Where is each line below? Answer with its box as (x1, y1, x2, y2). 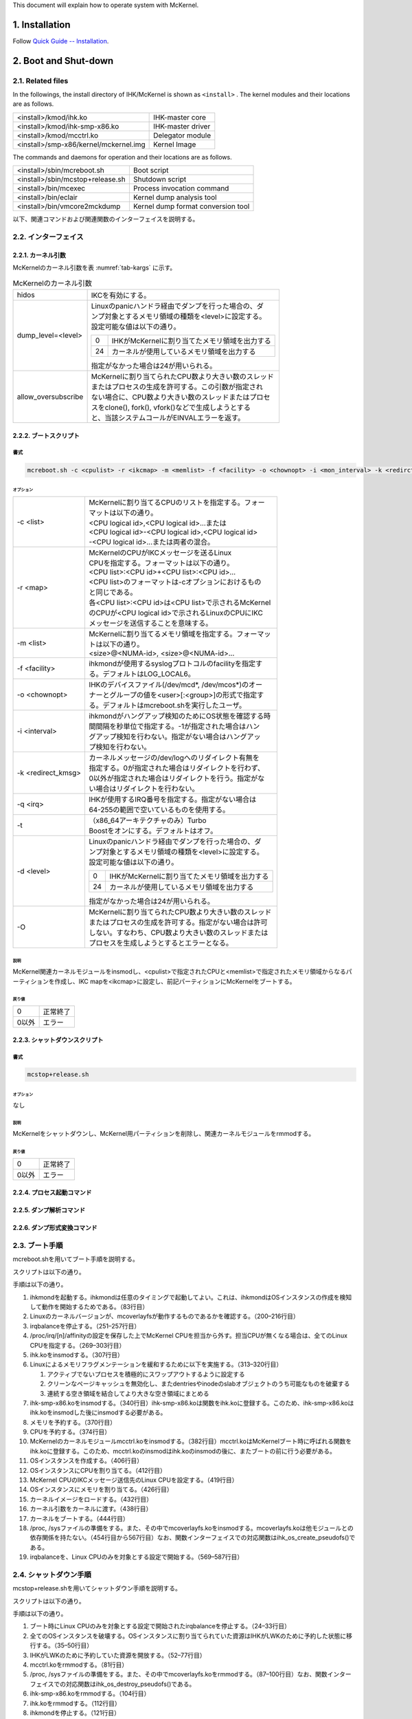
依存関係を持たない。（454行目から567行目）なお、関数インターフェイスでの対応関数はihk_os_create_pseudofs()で (30, 1533, 356, 1542)
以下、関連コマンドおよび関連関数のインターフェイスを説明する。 (12, 215, 199, 223)
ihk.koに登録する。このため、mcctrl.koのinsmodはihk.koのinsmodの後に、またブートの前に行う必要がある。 (30, 1447, 336, 1455)
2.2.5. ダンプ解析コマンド (12, 1206, 86, 1214)
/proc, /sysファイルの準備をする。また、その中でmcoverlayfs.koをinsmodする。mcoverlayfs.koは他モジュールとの (30, 1524, 354, 1532)
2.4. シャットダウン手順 (12, 1570, 92, 1579)
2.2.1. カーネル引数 (12, 251, 67, 259)
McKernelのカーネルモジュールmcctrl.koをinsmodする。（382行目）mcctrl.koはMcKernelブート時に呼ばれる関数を (30, 1437, 352, 1445)
